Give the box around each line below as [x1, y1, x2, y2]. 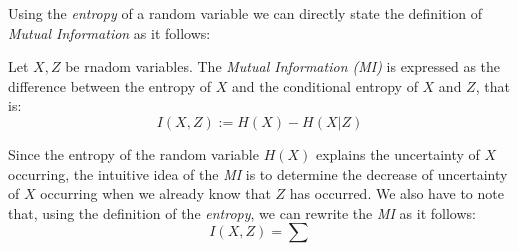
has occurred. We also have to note [289, 183, 504, 204]
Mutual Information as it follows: [8, 22, 211, 43]
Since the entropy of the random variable [8, 143, 259, 164]
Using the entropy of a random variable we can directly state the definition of [8, 3, 483, 23]
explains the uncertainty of [315, 143, 480, 164]
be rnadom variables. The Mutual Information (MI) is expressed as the [65, 56, 501, 77]
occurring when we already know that [40, 183, 271, 204]
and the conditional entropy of [231, 75, 418, 96]
